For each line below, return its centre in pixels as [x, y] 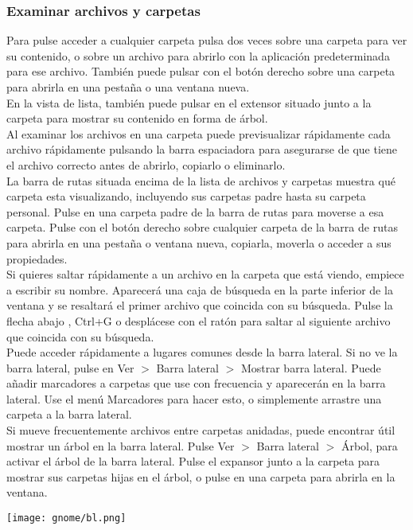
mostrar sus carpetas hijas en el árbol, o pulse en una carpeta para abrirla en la [201, 476]
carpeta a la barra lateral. [69, 414]
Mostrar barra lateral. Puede [311, 367]
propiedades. [37, 258]
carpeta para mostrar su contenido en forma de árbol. [137, 118]
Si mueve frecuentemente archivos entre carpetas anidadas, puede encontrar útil [201, 430]
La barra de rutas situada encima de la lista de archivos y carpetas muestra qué [201, 180]
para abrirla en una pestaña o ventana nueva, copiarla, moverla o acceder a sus [199, 242]
